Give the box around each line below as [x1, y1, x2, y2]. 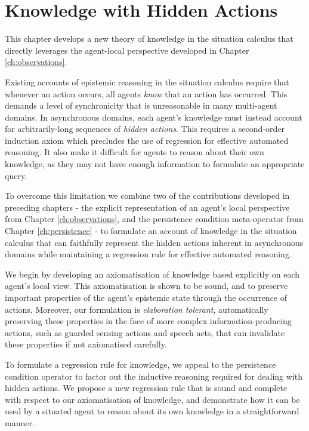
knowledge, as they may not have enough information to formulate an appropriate [5, 158, 305, 170]
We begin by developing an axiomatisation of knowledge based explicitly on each [5, 267, 300, 280]
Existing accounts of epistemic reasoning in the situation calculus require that [5, 75, 289, 88]
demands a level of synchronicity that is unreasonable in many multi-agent [5, 99, 277, 112]
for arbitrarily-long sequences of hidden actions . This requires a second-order [5, 122, 285, 135]
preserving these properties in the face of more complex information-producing [5, 315, 292, 327]
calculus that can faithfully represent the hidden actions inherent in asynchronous [5, 236, 304, 248]
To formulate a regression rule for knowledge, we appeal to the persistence [5, 358, 276, 370]
